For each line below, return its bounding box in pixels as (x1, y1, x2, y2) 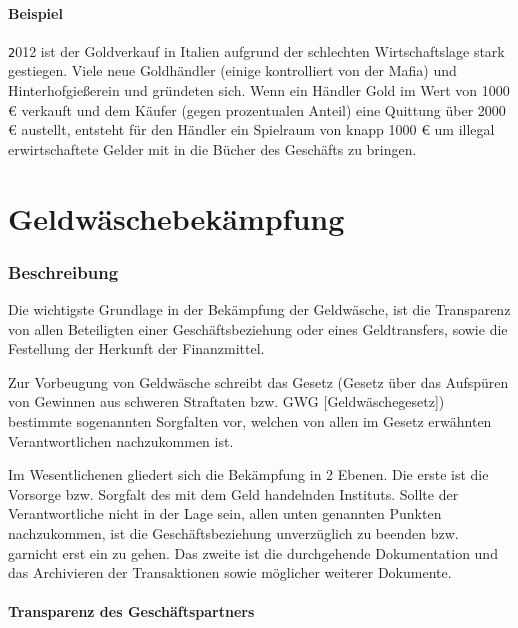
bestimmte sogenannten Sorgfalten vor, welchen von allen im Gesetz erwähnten (8, 410, 492, 431)
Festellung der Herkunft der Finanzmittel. (8, 338, 265, 359)
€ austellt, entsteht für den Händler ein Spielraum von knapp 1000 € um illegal (8, 119, 495, 140)
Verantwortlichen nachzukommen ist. (8, 430, 234, 451)
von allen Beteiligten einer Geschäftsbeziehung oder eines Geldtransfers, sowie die (8, 318, 508, 339)
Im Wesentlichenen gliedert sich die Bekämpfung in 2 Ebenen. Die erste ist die (8, 464, 489, 485)
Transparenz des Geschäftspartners (8, 601, 255, 622)
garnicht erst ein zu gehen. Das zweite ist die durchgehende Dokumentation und (8, 542, 498, 563)
